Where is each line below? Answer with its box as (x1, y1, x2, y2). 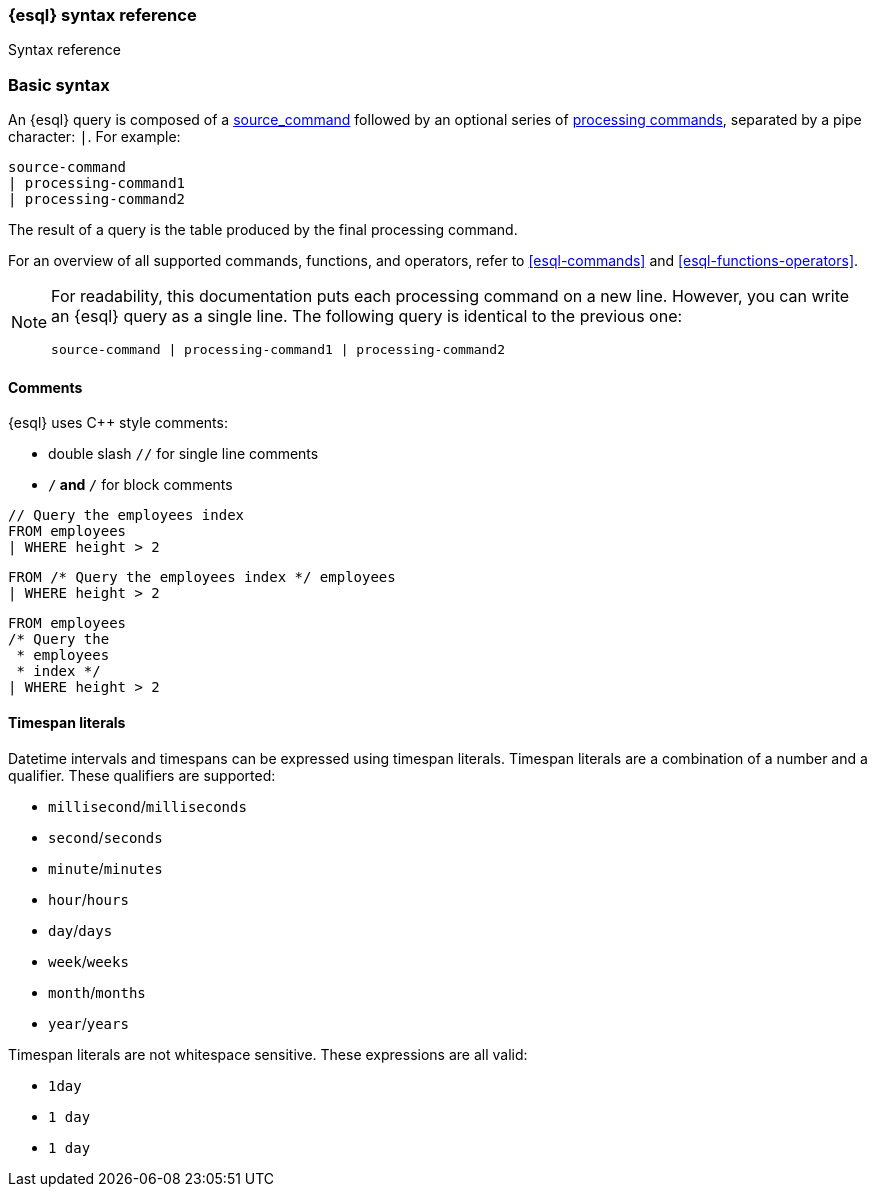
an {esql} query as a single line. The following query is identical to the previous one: (51, 306, 683, 327)
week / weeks (48, 952, 129, 970)
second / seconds (48, 828, 163, 846)
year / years (48, 1014, 129, 1032)
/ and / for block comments (48, 476, 233, 494)
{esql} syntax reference (8, 5, 197, 25)
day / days (48, 921, 113, 939)
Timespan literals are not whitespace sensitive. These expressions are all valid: (8, 1045, 528, 1063)
